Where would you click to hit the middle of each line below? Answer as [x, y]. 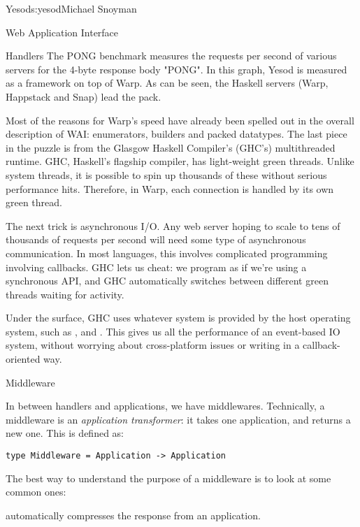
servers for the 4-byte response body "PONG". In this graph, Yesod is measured [177, 69]
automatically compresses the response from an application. [133, 515]
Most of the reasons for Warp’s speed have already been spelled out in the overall [180, 120]
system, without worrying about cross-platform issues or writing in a [153, 345]
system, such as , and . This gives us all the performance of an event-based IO [173, 331]
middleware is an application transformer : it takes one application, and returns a [178, 419]
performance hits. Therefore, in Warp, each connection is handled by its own [170, 188]
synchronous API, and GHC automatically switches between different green [167, 281]
